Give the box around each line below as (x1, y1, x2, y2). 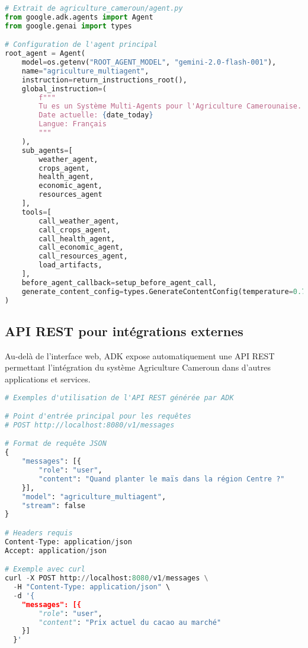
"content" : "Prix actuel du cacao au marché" (38, 618, 222, 627)
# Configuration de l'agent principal (5, 40, 158, 49)
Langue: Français (38, 120, 107, 129)
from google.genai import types (5, 21, 132, 30)
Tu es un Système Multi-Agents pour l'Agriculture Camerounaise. (38, 102, 302, 111)
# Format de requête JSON (5, 439, 107, 448)
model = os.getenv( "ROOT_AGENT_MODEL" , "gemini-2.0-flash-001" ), (21, 58, 277, 67)
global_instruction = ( (21, 84, 107, 93)
